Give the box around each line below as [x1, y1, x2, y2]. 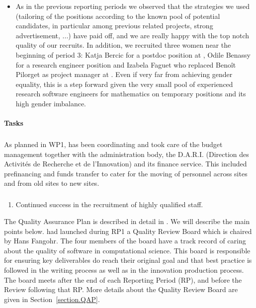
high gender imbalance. [15, 98, 86, 108]
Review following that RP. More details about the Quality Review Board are [4, 284, 238, 295]
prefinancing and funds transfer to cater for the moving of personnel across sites [4, 168, 248, 178]
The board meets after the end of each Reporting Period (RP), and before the [4, 274, 242, 285]
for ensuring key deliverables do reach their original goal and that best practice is [4, 255, 252, 265]
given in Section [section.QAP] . [4, 294, 100, 304]
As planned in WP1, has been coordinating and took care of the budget [4, 139, 223, 150]
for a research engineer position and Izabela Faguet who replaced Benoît [15, 59, 236, 70]
